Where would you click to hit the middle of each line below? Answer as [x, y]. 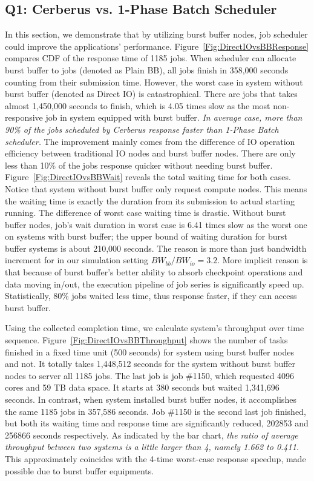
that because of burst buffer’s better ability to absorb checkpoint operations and [154, 272]
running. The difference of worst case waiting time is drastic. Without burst [146, 213]
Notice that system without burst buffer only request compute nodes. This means [156, 188]
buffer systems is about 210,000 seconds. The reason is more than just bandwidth [156, 248]
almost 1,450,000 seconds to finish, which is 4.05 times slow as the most [138, 105]
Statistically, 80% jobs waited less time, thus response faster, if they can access [151, 296]
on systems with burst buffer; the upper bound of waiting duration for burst [146, 236]
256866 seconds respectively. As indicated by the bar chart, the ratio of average [152, 435]
